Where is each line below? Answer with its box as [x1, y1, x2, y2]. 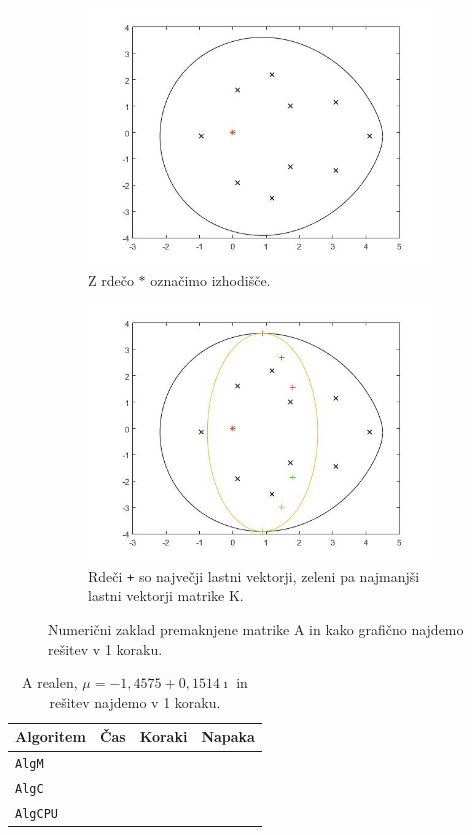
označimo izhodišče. [150, 269, 271, 290]
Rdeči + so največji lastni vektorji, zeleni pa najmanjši [88, 565, 420, 586]
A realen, [21, 672, 78, 693]
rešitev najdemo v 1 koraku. [49, 691, 221, 712]
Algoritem [15, 726, 86, 747]
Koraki [139, 726, 188, 747]
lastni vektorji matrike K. [88, 585, 244, 606]
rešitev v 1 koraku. [48, 638, 163, 659]
